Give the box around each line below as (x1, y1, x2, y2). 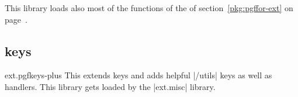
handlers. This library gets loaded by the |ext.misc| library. (5, 80, 216, 92)
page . (5, 13, 27, 25)
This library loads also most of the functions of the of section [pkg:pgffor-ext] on (5, 2, 293, 13)
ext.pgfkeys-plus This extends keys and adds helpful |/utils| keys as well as (5, 69, 272, 81)
